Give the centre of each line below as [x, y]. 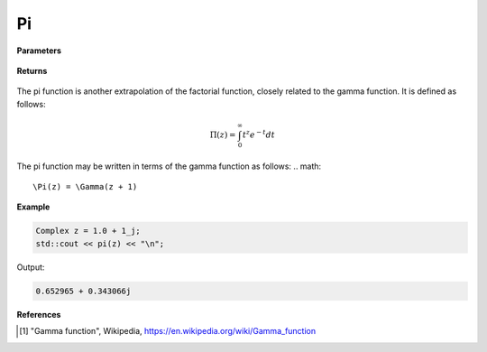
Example [33, 207]
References [39, 314]
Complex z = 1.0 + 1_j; [88, 231]
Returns [32, 70]
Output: [31, 267]
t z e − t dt [258, 134]
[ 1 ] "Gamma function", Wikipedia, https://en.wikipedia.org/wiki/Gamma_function [167, 331]
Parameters [39, 51]
